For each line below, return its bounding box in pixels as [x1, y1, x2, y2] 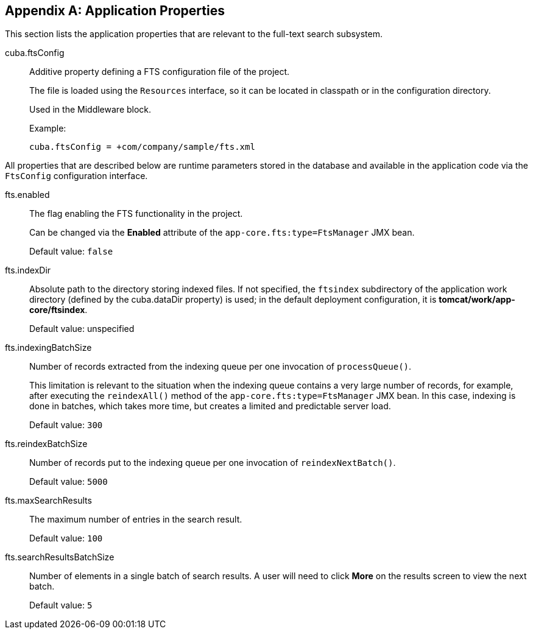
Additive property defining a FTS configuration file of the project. [29, 66, 290, 77]
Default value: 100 [29, 533, 103, 544]
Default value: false [29, 246, 113, 257]
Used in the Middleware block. [29, 104, 152, 115]
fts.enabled [5, 189, 50, 200]
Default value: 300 [29, 420, 103, 431]
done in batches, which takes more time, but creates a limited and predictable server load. [29, 401, 391, 412]
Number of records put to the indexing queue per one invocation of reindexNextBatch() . [29, 457, 396, 468]
